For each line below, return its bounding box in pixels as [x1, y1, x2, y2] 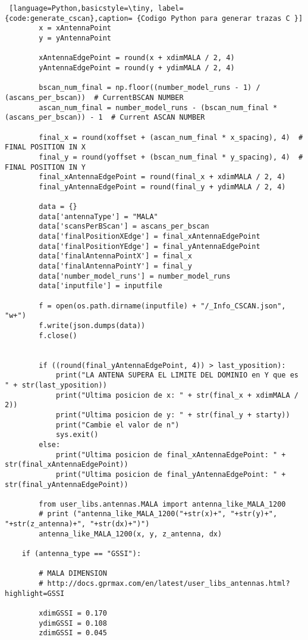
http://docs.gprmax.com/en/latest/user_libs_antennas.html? [47, 579, 290, 588]
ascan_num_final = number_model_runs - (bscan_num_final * [39, 103, 278, 112]
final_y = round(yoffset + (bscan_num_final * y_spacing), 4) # [39, 152, 303, 161]
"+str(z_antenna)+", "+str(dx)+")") [5, 520, 150, 529]
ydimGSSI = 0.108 [39, 619, 107, 627]
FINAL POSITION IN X [5, 143, 86, 152]
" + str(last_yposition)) [5, 380, 107, 389]
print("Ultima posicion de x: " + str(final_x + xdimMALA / [55, 391, 298, 399]
